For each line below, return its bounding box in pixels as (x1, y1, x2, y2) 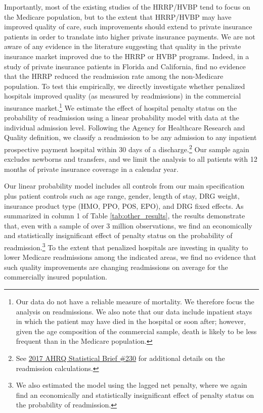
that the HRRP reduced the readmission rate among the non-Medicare (4, 71, 224, 81)
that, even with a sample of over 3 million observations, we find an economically (4, 220, 252, 231)
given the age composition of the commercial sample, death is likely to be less (16, 326, 257, 336)
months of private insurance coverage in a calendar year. (4, 163, 179, 174)
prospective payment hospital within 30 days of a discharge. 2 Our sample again (4, 142, 249, 154)
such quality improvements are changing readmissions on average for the (4, 261, 228, 272)
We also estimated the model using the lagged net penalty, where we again (16, 380, 247, 390)
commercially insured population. (4, 271, 107, 282)
